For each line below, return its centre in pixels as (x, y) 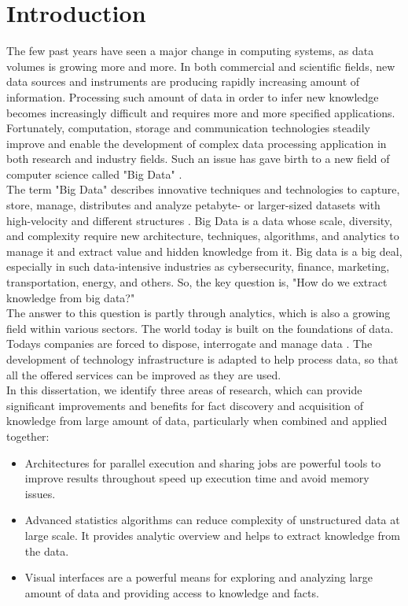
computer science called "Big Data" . (94, 174)
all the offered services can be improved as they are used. (144, 374)
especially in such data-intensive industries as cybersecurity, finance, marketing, (198, 266)
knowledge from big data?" (71, 297)
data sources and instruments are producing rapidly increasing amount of (183, 81)
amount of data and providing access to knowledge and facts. (172, 592)
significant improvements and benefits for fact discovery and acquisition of (185, 405)
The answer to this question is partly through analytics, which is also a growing (198, 313)
